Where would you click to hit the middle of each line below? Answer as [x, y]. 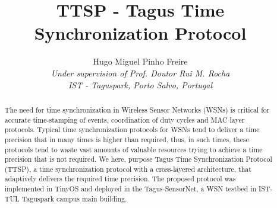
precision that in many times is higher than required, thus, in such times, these [127, 139]
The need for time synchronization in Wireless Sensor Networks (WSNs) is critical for [137, 109]
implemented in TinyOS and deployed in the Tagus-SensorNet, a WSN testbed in [130, 189]
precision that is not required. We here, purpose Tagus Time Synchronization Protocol [138, 159]
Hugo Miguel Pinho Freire [140, 61]
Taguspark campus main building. [74, 198]
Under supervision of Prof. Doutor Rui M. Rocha [140, 73]
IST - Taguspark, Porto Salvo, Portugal [140, 84]
